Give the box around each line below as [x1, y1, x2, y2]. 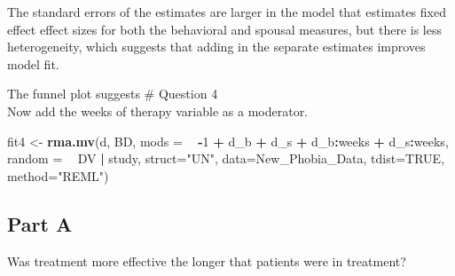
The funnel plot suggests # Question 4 [7, 84, 218, 103]
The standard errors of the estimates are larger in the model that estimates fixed [7, 3, 446, 20]
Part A [7, 209, 73, 237]
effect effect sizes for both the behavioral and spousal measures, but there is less [7, 20, 442, 38]
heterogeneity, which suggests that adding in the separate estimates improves [7, 37, 426, 56]
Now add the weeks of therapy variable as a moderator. [7, 101, 309, 120]
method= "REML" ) [7, 166, 109, 185]
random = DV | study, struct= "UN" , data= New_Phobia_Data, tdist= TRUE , [7, 149, 445, 168]
